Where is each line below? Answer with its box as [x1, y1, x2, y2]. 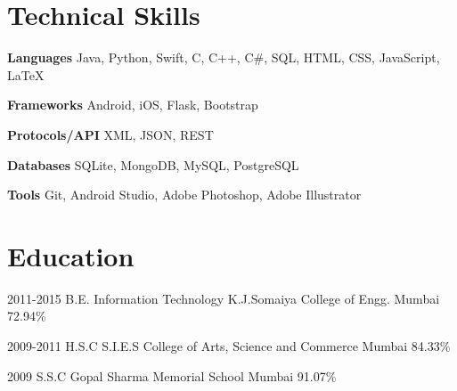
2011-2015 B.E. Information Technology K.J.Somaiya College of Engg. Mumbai [7, 289, 440, 307]
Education [7, 237, 135, 273]
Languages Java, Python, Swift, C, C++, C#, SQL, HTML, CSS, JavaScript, [7, 48, 440, 67]
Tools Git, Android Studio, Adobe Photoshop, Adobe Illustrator [7, 185, 362, 204]
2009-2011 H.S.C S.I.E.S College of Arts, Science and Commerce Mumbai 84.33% [7, 337, 451, 354]
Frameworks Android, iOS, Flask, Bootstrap [7, 95, 258, 114]
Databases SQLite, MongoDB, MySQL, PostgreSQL [7, 155, 299, 174]
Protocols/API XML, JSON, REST [7, 125, 214, 143]
